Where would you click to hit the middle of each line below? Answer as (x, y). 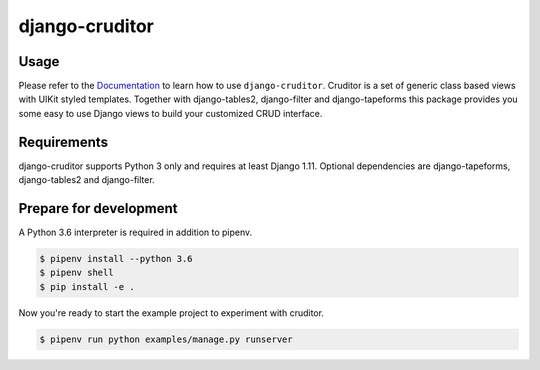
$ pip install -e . (87, 286)
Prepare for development (98, 208)
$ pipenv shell (76, 273)
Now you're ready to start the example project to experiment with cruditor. (171, 312)
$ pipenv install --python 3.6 (116, 259)
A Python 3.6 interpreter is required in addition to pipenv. (135, 232)
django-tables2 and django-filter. (86, 180)
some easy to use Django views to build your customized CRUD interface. (170, 113)
